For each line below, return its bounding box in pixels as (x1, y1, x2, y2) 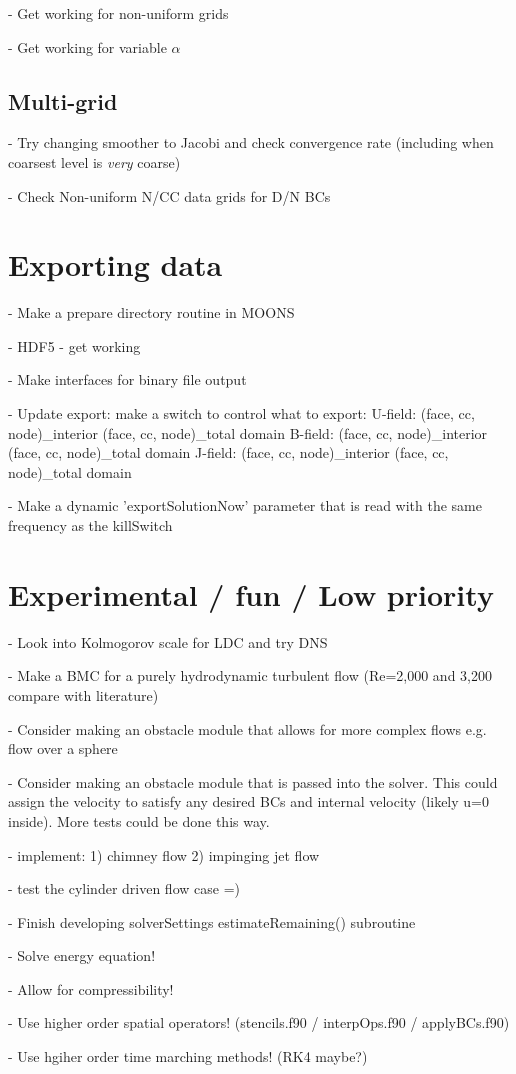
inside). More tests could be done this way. (8, 810, 270, 831)
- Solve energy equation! (8, 945, 156, 966)
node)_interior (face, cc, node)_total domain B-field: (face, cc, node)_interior (8, 422, 488, 443)
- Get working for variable (8, 36, 167, 57)
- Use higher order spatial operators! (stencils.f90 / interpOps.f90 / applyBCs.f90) (8, 1012, 510, 1033)
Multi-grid (8, 85, 118, 116)
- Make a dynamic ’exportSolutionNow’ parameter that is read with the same (8, 495, 482, 516)
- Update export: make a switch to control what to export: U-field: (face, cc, (8, 403, 475, 424)
